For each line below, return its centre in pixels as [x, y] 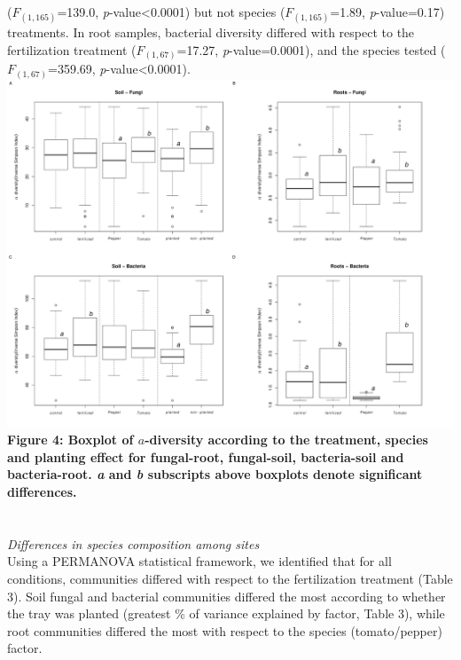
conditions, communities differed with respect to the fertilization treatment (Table [230, 578]
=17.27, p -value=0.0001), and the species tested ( [311, 49]
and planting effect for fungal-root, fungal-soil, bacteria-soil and [206, 456]
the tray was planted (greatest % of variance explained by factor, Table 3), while [226, 613]
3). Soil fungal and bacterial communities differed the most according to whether [227, 596]
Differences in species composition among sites [133, 543]
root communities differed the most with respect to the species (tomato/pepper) [225, 630]
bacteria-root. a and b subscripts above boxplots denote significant [215, 474]
